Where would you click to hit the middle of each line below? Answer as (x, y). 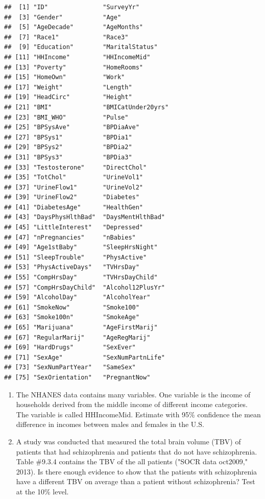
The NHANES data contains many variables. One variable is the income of (133, 394)
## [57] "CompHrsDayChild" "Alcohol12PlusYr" (85, 287)
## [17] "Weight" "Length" (68, 87)
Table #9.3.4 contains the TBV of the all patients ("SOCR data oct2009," (132, 461)
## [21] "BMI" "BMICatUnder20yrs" (87, 107)
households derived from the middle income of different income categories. (132, 404)
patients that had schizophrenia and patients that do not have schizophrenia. (137, 451)
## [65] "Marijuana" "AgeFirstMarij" (81, 327)
